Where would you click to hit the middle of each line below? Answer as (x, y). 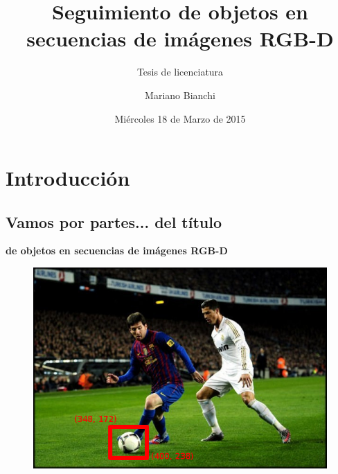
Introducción (68, 178)
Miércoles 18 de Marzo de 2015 (180, 118)
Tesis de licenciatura (180, 72)
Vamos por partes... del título (114, 221)
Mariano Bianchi (180, 95)
